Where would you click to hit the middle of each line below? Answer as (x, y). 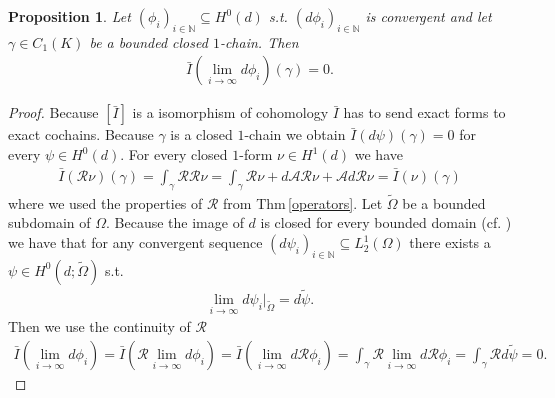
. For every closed (174, 154)
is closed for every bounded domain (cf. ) (386, 222)
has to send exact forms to (424, 112)
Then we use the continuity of (99, 326)
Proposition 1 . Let (69, 16)
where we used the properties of (105, 202)
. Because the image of (175, 222)
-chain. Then (259, 41)
